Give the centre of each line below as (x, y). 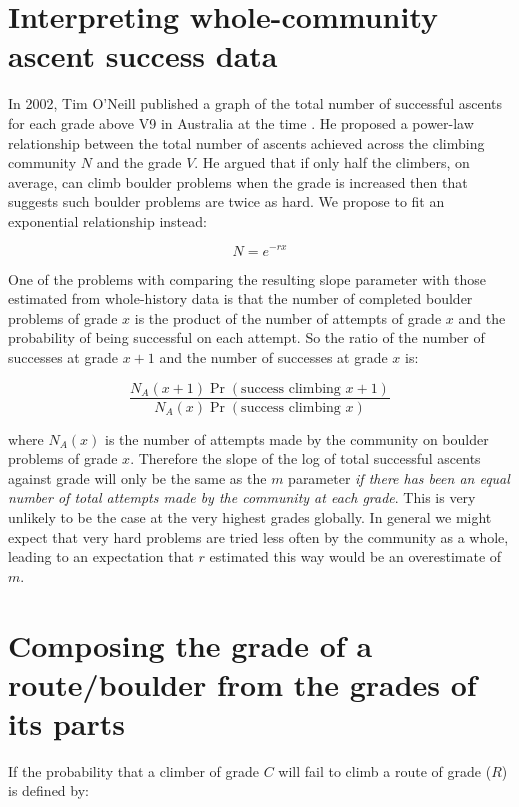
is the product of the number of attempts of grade (288, 317)
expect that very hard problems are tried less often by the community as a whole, (258, 536)
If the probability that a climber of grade (133, 770)
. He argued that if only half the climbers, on (332, 162)
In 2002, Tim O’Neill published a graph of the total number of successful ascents (255, 103)
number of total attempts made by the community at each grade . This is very (242, 497)
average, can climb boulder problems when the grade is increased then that (238, 181)
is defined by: (48, 790)
